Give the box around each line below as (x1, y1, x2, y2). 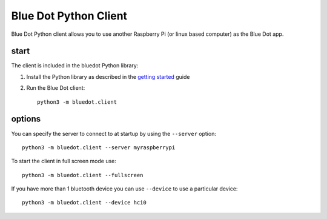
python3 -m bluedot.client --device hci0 (22, 199, 147, 206)
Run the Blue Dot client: (26, 84, 85, 92)
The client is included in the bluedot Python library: (11, 62, 139, 69)
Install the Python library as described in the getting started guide (26, 73, 190, 80)
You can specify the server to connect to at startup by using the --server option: (11, 130, 216, 137)
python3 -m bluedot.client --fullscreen (22, 172, 144, 178)
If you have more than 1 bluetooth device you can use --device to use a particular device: (11, 185, 238, 192)
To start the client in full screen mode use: (11, 158, 116, 165)
